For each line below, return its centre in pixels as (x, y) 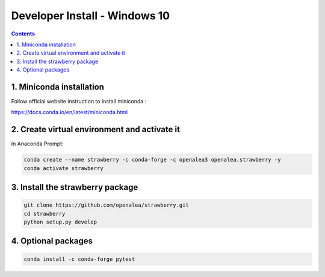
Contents (23, 34)
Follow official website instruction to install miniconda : (79, 102)
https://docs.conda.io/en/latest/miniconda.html (70, 112)
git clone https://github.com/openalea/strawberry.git (106, 205)
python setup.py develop (60, 222)
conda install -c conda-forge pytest (79, 259)
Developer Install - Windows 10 (91, 16)
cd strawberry (45, 214)
